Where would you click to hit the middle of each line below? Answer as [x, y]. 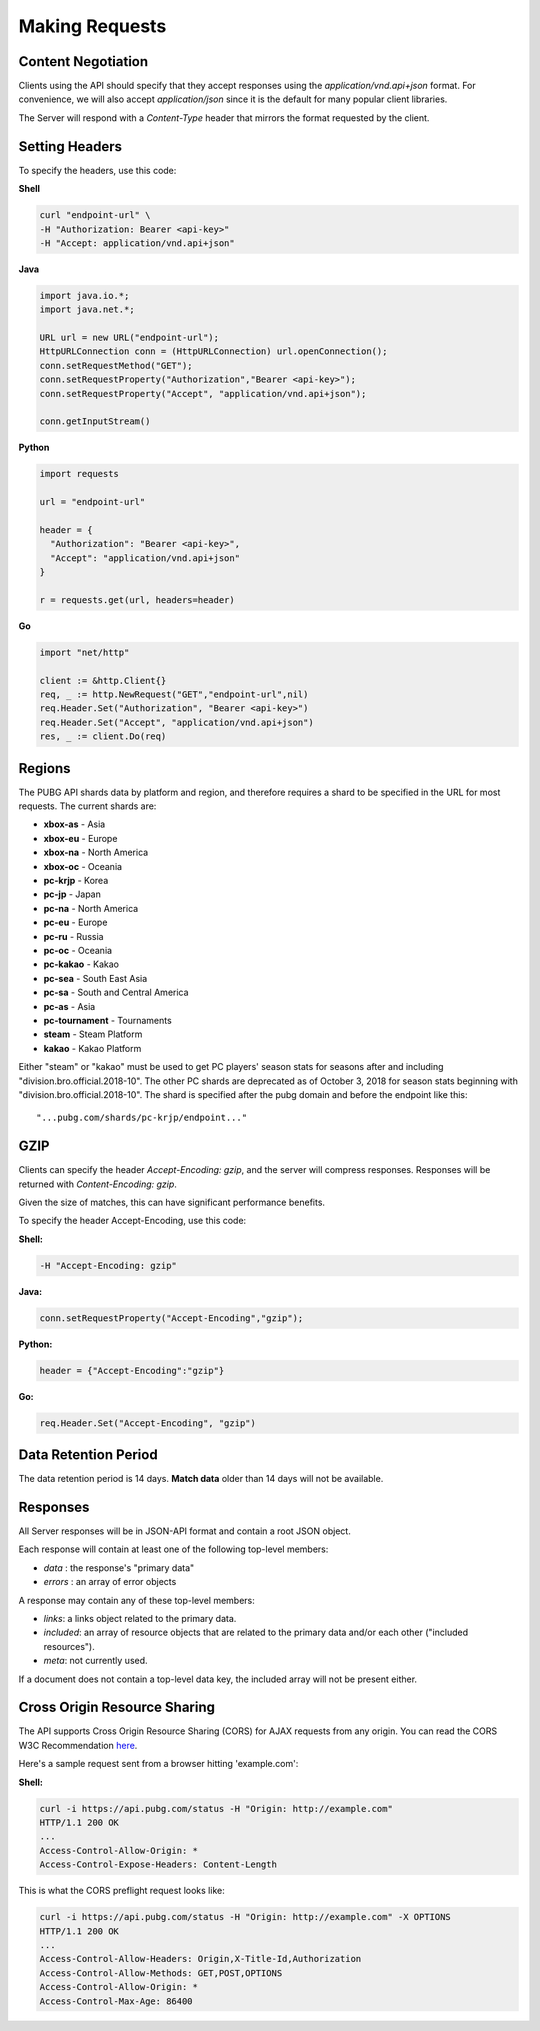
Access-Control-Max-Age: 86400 [116, 2001]
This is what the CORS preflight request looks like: [121, 1891]
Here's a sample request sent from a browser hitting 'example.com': [158, 1764]
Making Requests [92, 26]
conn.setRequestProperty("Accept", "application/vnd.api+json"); [203, 393]
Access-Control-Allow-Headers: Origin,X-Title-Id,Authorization [200, 1959]
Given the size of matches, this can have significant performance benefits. [171, 1202]
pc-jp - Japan [72, 894]
